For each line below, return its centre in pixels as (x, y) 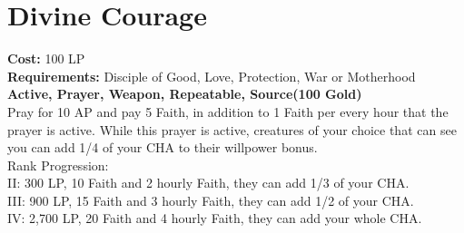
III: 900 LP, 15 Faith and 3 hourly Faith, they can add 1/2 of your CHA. (211, 200)
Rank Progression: (58, 165)
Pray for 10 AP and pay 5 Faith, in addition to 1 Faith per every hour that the (228, 111)
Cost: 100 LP (46, 58)
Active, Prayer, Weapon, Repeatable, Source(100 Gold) (185, 94)
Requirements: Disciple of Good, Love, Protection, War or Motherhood (212, 76)
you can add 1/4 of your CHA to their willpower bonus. (163, 147)
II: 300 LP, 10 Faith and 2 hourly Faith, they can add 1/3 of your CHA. (208, 183)
